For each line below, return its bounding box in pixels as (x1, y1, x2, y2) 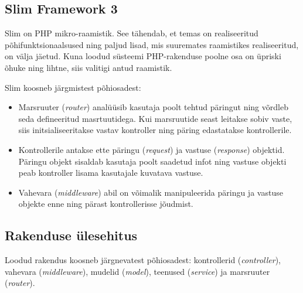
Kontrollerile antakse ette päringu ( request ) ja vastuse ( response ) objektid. (18, 143, 285, 155)
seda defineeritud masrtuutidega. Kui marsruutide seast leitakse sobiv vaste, (18, 112, 292, 124)
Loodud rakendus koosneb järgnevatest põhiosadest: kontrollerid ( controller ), (5, 254, 281, 266)
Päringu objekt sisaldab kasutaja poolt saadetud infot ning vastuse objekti (18, 155, 287, 167)
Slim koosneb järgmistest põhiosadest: (5, 81, 141, 93)
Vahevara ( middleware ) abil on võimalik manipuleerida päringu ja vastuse (18, 186, 283, 198)
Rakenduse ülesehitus (5, 226, 138, 244)
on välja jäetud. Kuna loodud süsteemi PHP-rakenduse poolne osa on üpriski (5, 50, 281, 62)
